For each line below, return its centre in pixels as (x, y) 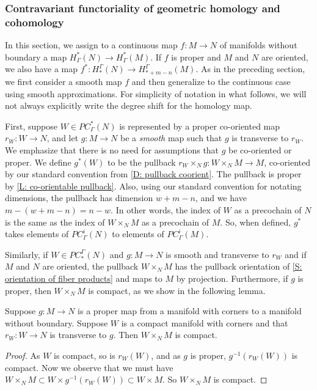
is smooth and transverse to (217, 254)
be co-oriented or (260, 150)
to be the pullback (141, 162)
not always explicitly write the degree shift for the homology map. (129, 105)
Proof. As (23, 355)
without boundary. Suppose (56, 322)
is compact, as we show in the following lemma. (177, 290)
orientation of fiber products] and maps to (84, 278)
